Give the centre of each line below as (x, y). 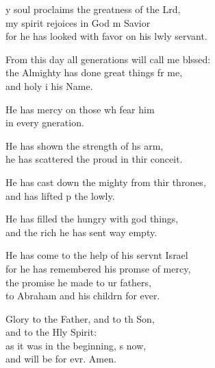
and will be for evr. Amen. (61, 359)
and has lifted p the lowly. (60, 195)
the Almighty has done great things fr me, (94, 72)
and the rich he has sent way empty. (81, 232)
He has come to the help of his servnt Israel (97, 255)
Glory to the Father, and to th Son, (80, 318)
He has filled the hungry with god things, (92, 219)
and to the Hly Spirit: (51, 332)
